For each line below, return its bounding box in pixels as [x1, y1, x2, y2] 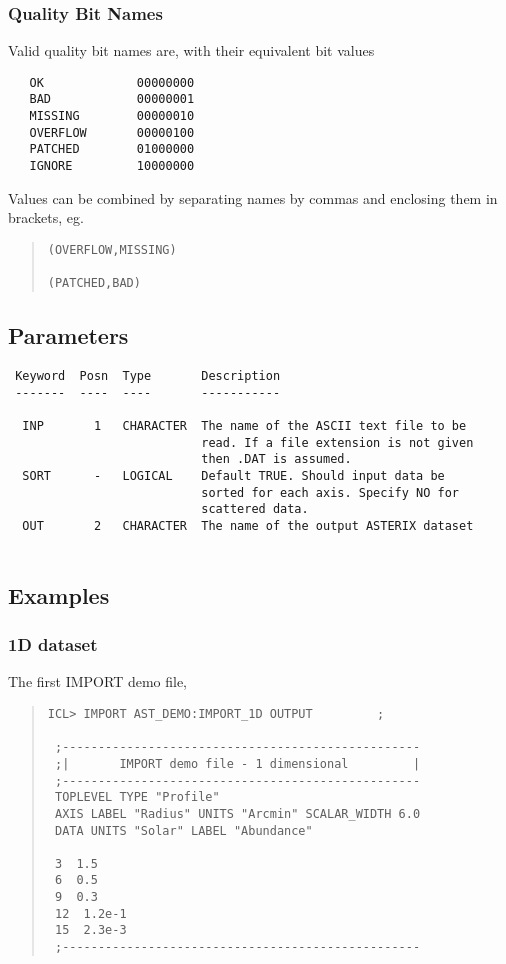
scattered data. [201, 502, 309, 517]
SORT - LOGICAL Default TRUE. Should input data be [22, 469, 445, 484]
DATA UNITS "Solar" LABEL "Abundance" [54, 823, 313, 838]
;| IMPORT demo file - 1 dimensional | [54, 756, 421, 771]
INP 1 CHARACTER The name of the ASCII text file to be [22, 419, 467, 434]
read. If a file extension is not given [201, 435, 474, 450]
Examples [8, 579, 110, 610]
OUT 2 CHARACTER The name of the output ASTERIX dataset [22, 519, 474, 534]
